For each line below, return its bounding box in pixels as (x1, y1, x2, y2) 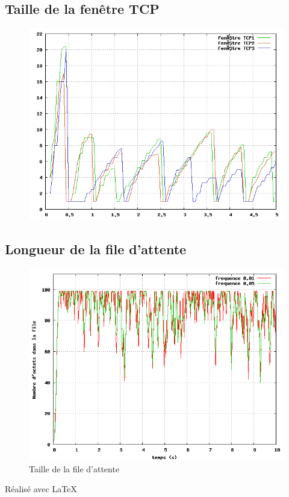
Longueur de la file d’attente (5, 240, 187, 258)
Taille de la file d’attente (29, 462, 120, 475)
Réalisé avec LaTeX (5, 483, 77, 495)
